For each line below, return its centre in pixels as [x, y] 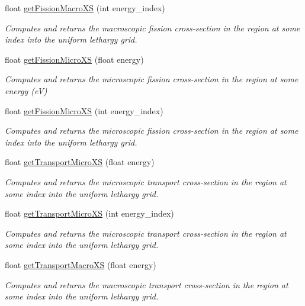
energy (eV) [26, 90]
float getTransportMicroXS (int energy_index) [89, 213]
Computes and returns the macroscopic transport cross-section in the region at [147, 284]
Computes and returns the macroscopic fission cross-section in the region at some [152, 28]
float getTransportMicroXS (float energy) [80, 162]
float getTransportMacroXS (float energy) [81, 264]
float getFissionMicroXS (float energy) [74, 59]
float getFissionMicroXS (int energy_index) [84, 110]
